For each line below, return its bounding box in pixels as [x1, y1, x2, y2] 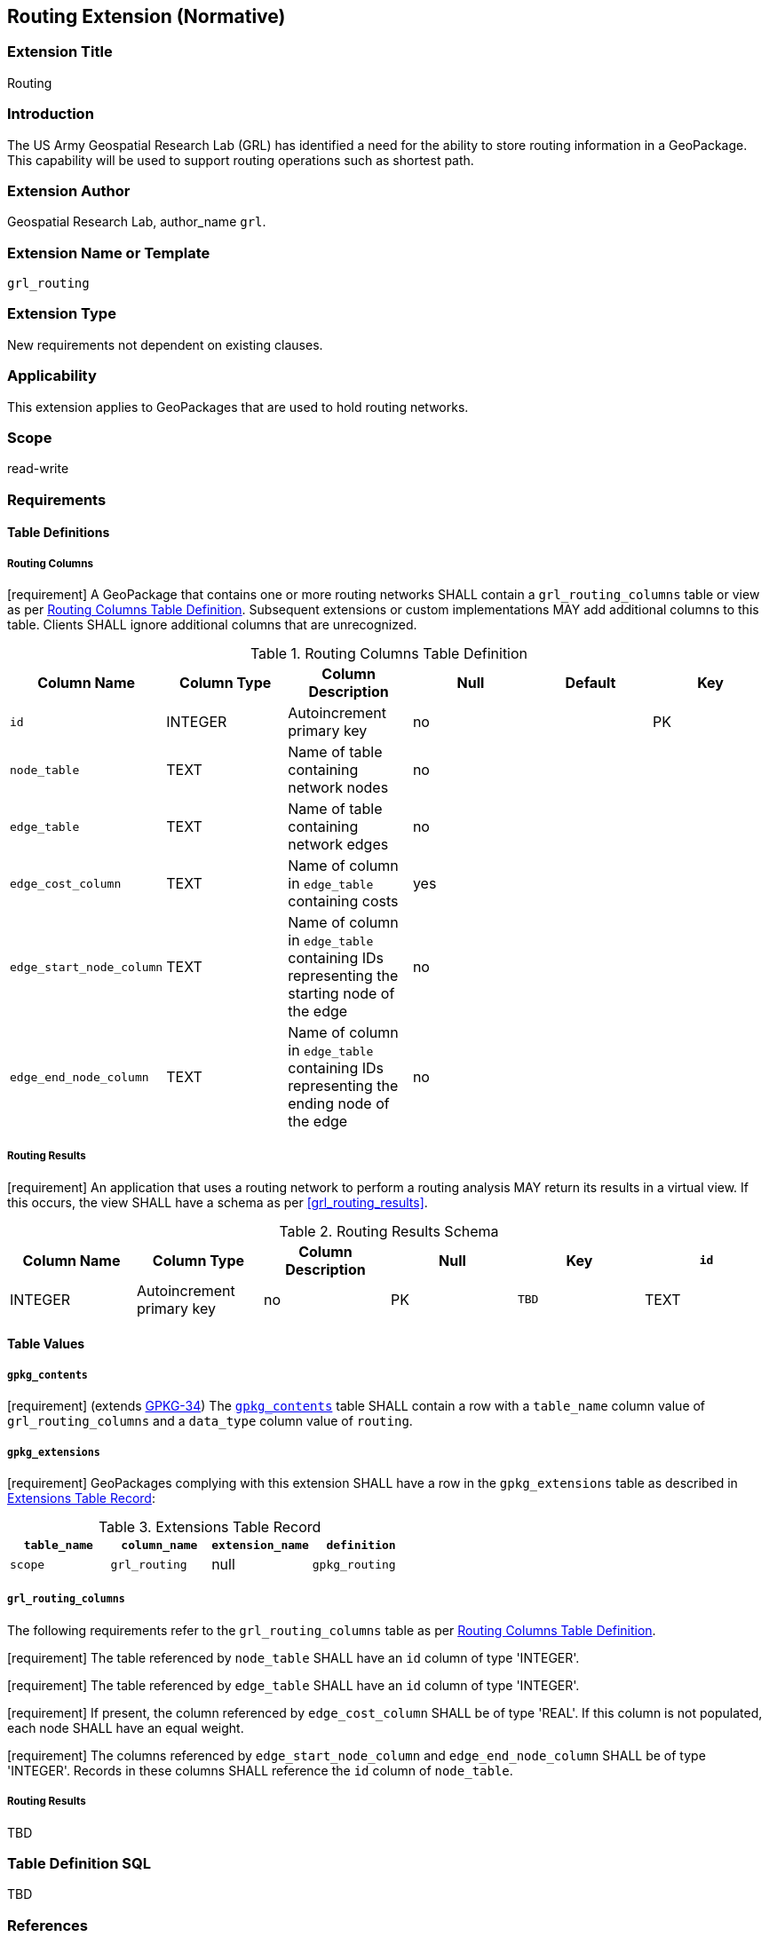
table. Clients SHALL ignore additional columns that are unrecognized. [7, 617, 417, 633]
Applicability [7, 367, 97, 385]
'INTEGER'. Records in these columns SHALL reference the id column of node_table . [7, 1762, 513, 1778]
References [7, 1916, 88, 1934]
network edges [288, 835, 389, 854]
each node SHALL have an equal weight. [7, 1720, 244, 1735]
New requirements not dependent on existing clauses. [7, 336, 323, 352]
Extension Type [7, 304, 116, 323]
